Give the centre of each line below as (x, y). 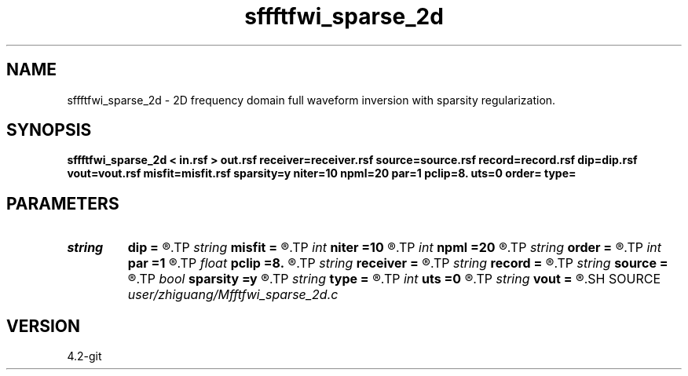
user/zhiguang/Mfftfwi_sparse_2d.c (233, 295)
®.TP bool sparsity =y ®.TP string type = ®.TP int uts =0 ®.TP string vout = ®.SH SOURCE (394, 279)
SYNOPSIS (49, 130)
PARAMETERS (63, 203)
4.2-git (84, 356)
